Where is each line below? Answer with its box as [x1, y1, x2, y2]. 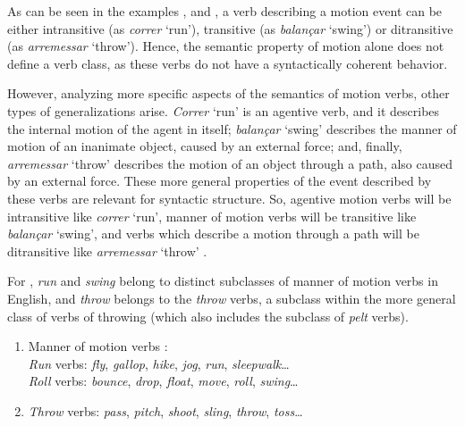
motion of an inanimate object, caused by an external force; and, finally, [7, 137, 402, 155]
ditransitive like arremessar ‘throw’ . [7, 241, 207, 260]
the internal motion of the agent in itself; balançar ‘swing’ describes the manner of [7, 119, 457, 138]
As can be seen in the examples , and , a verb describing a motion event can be [7, 2, 443, 20]
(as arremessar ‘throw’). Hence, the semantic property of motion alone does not [7, 37, 444, 55]
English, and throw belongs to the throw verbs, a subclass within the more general [7, 288, 456, 307]
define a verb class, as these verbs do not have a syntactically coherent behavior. [7, 54, 448, 72]
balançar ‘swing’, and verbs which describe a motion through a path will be [7, 224, 419, 243]
